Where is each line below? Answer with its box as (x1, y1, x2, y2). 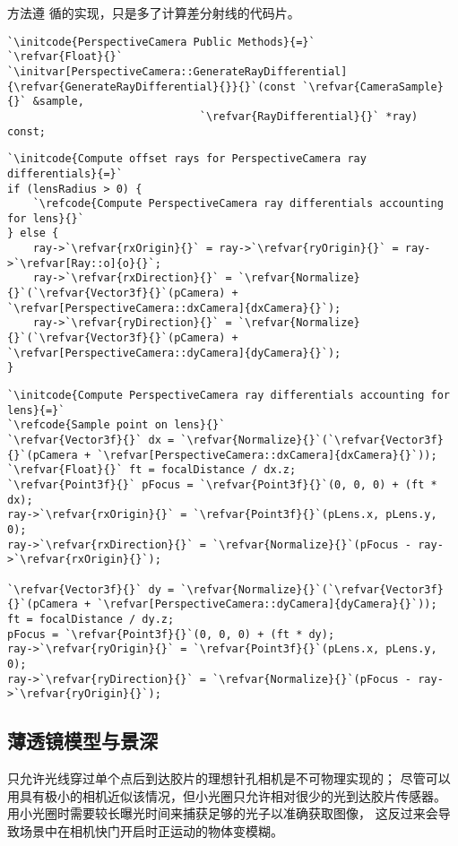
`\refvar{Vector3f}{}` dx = (7, 434, 175, 446)
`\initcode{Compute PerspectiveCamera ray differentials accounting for (7, 389, 450, 402)
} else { (7, 227, 59, 240)
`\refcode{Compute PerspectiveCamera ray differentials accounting (32, 197, 444, 211)
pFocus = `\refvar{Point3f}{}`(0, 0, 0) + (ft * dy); (7, 627, 335, 641)
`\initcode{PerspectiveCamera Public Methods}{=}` (7, 35, 315, 48)
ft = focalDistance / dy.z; (7, 612, 175, 626)
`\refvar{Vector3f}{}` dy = (7, 583, 175, 596)
